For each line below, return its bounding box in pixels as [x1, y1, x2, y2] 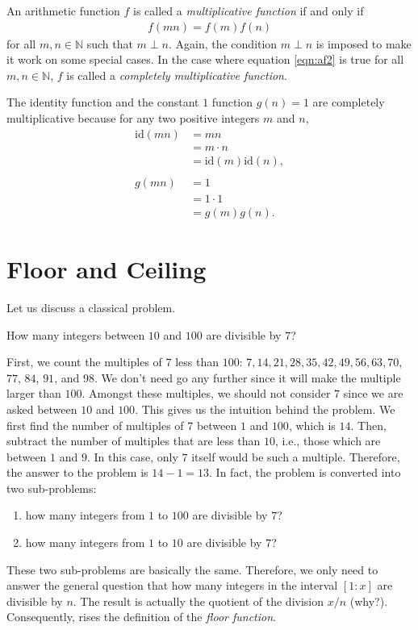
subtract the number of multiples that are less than [6, 432, 261, 449]
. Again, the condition [168, 35, 278, 52]
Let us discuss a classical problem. [6, 298, 176, 315]
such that [86, 35, 133, 52]
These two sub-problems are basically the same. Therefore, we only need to [6, 561, 378, 578]
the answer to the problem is [6, 464, 148, 481]
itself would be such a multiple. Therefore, [191, 448, 400, 465]
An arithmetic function [6, 2, 120, 19]
